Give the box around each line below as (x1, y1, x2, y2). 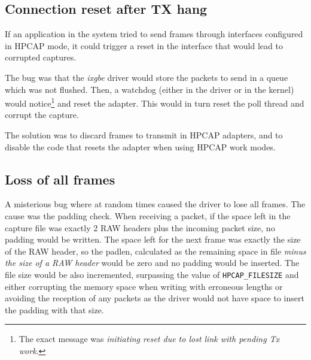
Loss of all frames (5, 170, 115, 188)
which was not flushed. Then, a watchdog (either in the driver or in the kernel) (5, 83, 294, 95)
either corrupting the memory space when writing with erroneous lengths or (5, 280, 283, 292)
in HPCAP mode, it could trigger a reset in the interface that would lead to (5, 39, 283, 52)
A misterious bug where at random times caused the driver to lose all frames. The (5, 198, 306, 210)
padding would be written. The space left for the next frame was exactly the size (5, 233, 301, 246)
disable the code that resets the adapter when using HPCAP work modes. (5, 140, 276, 153)
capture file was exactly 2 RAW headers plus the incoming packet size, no (5, 221, 275, 234)
